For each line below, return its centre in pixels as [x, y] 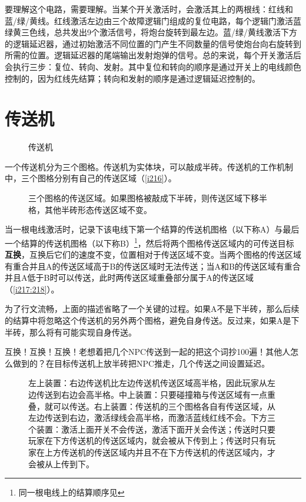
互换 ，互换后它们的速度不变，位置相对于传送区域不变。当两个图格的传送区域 [153, 255]
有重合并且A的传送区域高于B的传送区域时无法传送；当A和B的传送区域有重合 [153, 266]
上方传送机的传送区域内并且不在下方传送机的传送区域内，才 [160, 452]
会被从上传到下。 [61, 463]
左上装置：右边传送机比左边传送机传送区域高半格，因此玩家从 [148, 383]
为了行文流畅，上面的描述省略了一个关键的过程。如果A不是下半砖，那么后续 [152, 309]
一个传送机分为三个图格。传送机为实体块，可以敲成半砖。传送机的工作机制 [149, 166]
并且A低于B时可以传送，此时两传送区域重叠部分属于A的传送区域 [129, 277]
